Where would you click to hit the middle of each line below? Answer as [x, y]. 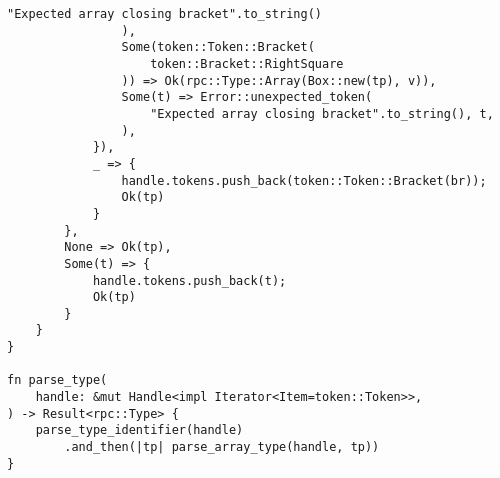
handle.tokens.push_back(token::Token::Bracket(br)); [304, 180]
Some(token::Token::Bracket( [218, 47]
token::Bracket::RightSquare [247, 63]
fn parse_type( [57, 380]
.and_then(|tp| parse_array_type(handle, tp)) [222, 447]
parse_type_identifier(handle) [139, 430]
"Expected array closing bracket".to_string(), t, [322, 113]
